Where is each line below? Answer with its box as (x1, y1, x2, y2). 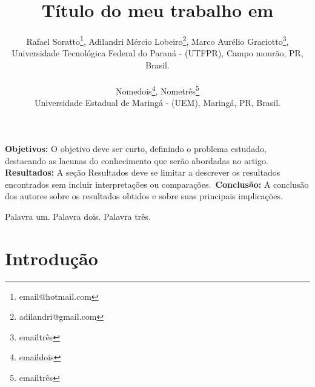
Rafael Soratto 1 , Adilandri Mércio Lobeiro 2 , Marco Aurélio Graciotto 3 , (26, 33, 289, 47)
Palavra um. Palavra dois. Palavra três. (5, 210, 151, 222)
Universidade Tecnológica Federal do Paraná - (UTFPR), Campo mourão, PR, (12, 47, 303, 59)
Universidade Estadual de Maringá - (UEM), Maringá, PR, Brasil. (35, 96, 280, 109)
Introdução (5, 245, 98, 270)
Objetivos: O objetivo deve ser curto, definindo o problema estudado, (5, 142, 267, 154)
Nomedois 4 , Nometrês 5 (116, 83, 199, 97)
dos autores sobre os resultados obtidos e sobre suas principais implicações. (5, 190, 283, 202)
